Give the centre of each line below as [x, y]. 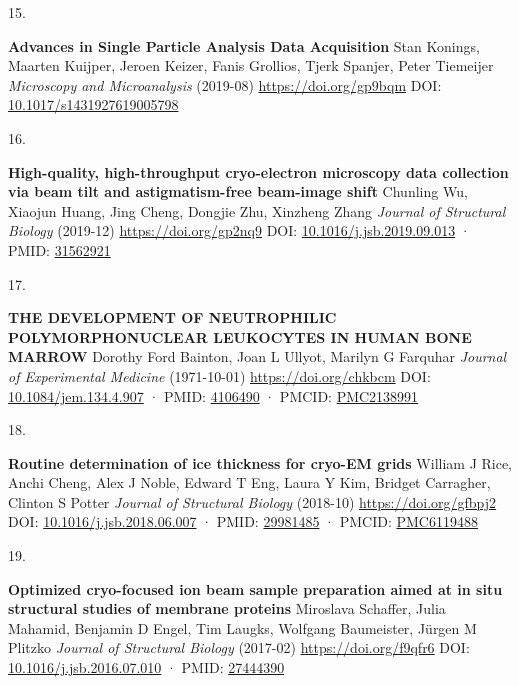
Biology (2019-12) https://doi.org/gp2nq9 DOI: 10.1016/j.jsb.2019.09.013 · [239, 230]
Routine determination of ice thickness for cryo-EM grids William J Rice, [260, 462]
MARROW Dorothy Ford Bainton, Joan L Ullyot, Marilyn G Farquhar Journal [257, 356]
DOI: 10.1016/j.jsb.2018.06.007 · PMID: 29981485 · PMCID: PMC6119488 [243, 521]
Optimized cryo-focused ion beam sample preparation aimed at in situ [255, 588]
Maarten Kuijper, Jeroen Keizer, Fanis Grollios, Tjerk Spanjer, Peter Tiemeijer [251, 65]
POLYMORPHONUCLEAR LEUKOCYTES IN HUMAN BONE [240, 336]
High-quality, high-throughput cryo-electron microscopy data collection [258, 171]
